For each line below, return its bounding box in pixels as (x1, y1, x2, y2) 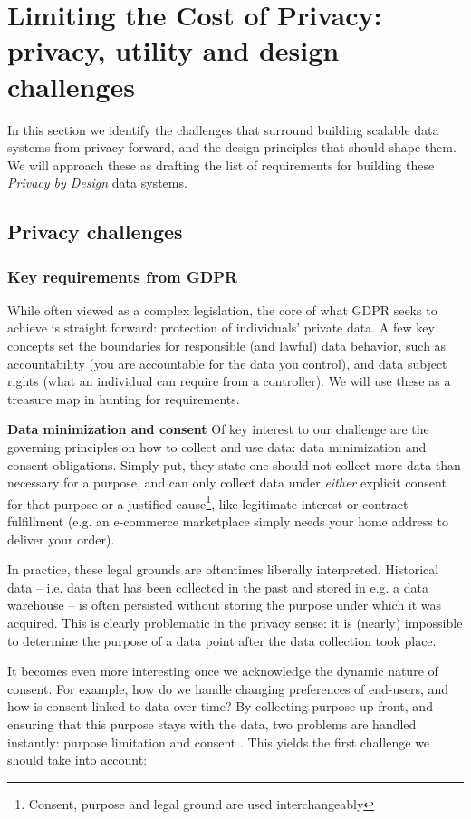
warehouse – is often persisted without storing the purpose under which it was (7, 595, 442, 614)
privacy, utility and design (7, 32, 340, 69)
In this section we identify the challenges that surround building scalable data (7, 120, 439, 139)
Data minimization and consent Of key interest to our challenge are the (7, 419, 429, 438)
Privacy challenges (7, 217, 183, 246)
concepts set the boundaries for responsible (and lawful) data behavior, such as (7, 336, 447, 355)
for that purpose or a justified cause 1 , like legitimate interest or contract (7, 491, 409, 513)
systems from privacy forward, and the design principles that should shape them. (7, 138, 457, 157)
